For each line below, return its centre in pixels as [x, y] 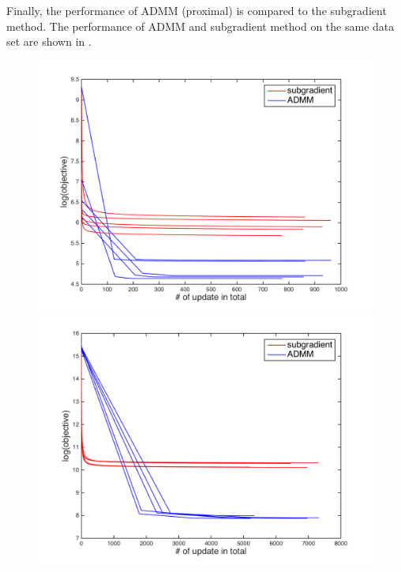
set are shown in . [49, 41]
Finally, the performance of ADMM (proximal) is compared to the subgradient [197, 10]
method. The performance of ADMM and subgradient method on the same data [200, 26]
